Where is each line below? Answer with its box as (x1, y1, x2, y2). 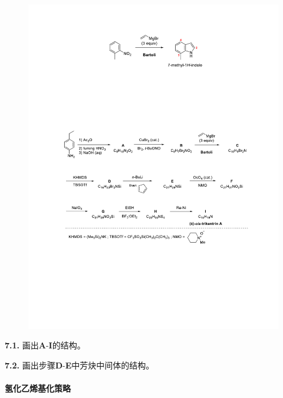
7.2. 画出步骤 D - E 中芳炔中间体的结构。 (5, 359, 154, 371)
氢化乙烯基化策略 (5, 382, 71, 394)
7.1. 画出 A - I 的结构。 (5, 339, 85, 351)
